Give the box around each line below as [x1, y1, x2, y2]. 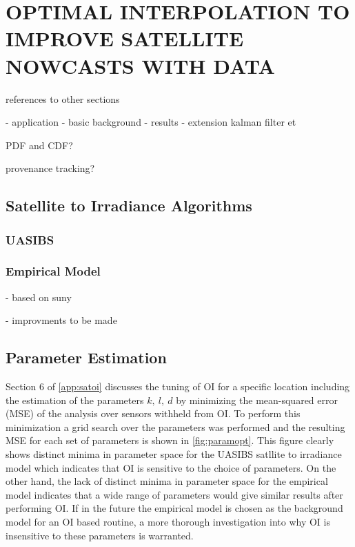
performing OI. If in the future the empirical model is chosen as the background [6, 501, 343, 515]
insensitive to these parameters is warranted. [6, 528, 194, 542]
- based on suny [6, 289, 72, 304]
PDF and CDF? [6, 137, 73, 152]
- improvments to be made [6, 313, 117, 327]
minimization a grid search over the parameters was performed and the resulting [6, 419, 345, 434]
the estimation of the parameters [6, 392, 144, 407]
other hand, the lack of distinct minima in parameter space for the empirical [6, 474, 328, 488]
